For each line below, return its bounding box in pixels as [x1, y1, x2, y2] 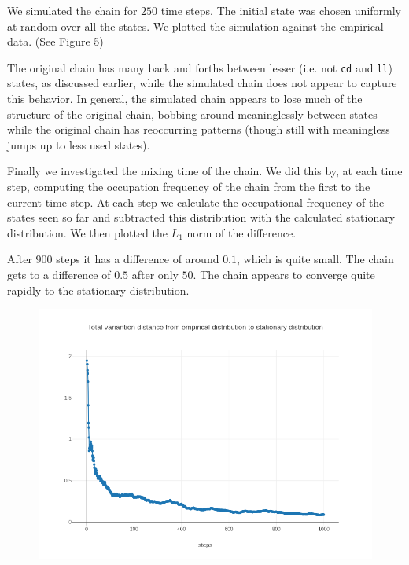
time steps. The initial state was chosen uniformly [160, 2, 402, 18]
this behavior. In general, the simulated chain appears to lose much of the [7, 90, 363, 107]
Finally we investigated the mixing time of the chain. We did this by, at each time [7, 163, 403, 179]
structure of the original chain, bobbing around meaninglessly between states [7, 105, 378, 122]
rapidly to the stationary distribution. [7, 281, 190, 298]
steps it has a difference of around [56, 251, 219, 267]
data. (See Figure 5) [7, 33, 104, 50]
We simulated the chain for [7, 2, 138, 18]
